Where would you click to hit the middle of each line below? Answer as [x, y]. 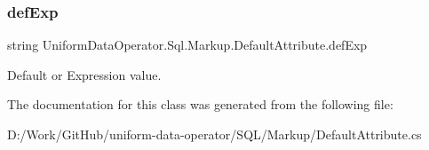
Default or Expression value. [84, 74]
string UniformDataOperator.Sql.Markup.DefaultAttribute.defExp [187, 45]
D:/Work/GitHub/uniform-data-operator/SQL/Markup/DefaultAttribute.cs [214, 134]
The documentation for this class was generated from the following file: [200, 104]
